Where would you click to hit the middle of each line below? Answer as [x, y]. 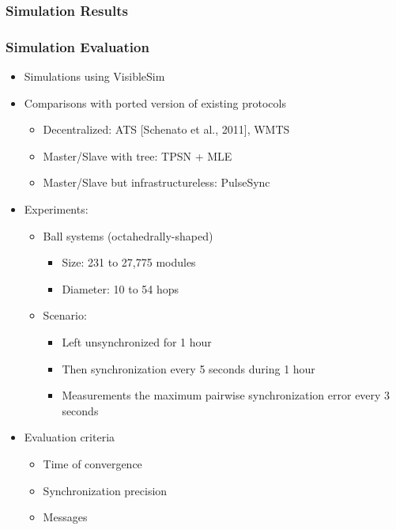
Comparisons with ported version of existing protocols [155, 102]
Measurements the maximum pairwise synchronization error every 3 [226, 395]
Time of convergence [92, 463]
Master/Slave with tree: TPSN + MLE [138, 155]
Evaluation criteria [70, 437]
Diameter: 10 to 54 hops [121, 288]
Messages [65, 517]
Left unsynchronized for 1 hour [137, 342]
